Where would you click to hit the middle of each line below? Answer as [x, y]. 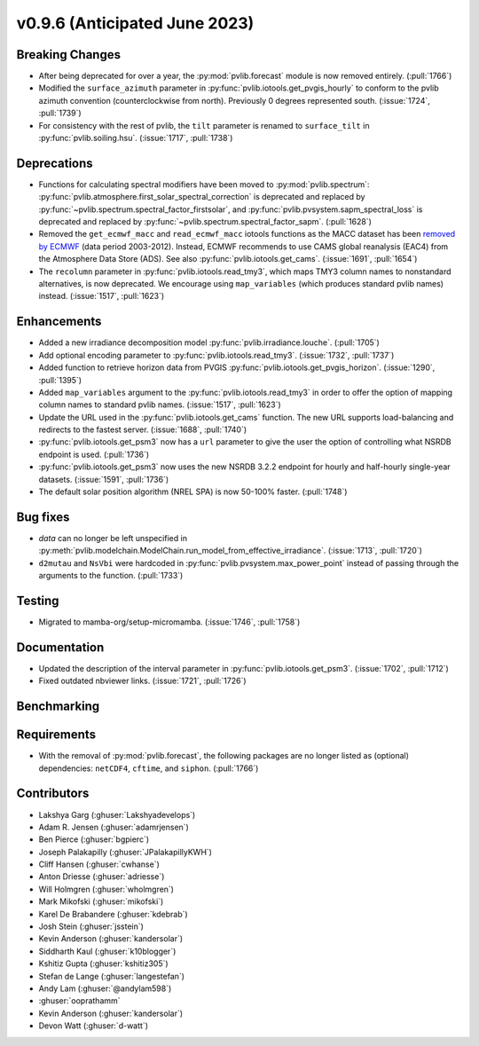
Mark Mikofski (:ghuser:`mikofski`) [101, 901]
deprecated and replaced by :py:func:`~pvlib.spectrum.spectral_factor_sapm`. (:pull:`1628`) [205, 222]
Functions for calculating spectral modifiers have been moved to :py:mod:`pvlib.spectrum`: [204, 184]
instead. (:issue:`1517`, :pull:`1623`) [102, 296]
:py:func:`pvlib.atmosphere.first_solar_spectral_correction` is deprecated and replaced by [202, 197]
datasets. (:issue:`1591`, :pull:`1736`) [104, 479]
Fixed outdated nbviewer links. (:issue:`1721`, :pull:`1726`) [143, 681]
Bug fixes [43, 517]
